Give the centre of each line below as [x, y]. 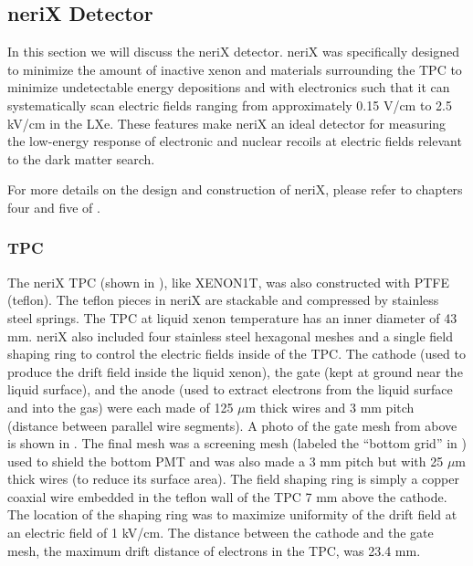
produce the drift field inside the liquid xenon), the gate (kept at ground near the [235, 371]
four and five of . [54, 207]
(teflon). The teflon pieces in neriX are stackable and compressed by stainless [223, 300]
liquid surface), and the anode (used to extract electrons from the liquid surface [230, 389]
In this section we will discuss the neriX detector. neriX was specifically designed [233, 52]
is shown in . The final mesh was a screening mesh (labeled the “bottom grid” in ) [237, 443]
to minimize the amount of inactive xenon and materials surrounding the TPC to [235, 69]
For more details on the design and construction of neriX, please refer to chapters [235, 189]
